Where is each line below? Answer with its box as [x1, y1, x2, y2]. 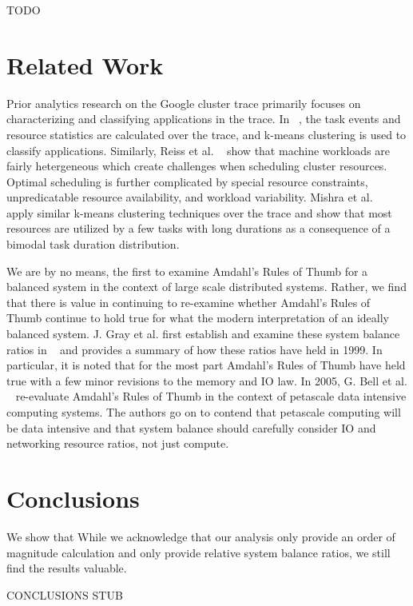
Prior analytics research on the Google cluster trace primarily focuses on [6, 94, 361, 111]
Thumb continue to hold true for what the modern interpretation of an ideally [6, 309, 389, 326]
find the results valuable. [6, 560, 127, 576]
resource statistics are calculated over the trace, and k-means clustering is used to [6, 126, 407, 142]
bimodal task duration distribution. [6, 236, 180, 253]
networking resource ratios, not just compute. [6, 435, 229, 452]
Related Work [6, 48, 164, 81]
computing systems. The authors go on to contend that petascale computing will [6, 404, 401, 420]
